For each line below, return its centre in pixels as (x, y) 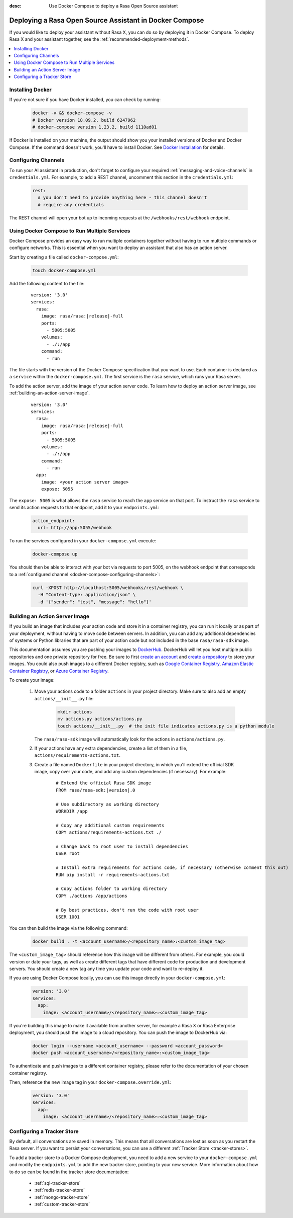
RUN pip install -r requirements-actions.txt (113, 875)
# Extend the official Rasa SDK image (104, 783)
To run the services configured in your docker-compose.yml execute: (83, 541)
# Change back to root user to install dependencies (122, 846)
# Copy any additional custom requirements (110, 825)
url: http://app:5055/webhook (75, 528)
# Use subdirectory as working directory (107, 804)
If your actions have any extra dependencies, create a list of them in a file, (111, 748)
